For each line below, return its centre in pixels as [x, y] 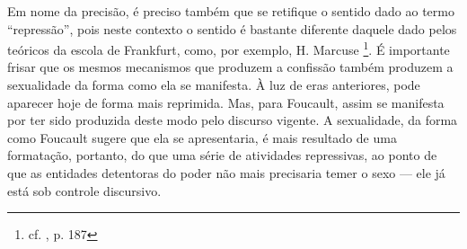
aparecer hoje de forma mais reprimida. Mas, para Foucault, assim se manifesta [226, 102]
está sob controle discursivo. [84, 190]
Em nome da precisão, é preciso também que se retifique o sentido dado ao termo [231, 11]
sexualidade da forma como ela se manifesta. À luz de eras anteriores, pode [214, 85]
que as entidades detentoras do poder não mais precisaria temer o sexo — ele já [226, 173]
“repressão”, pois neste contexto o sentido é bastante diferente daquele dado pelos [232, 28]
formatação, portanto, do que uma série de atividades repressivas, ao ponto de [222, 155]
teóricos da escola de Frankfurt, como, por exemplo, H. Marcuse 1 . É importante [229, 48]
